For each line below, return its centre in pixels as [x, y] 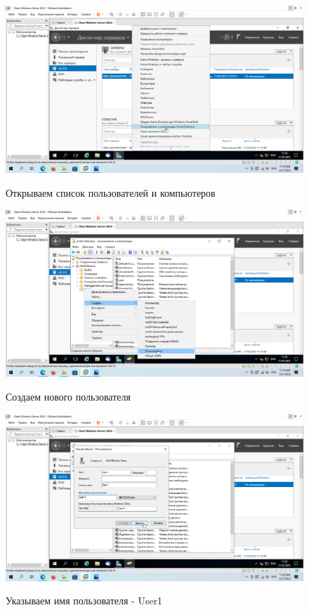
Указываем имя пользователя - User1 [84, 601]
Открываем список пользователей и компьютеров [111, 192]
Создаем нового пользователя [68, 396]
